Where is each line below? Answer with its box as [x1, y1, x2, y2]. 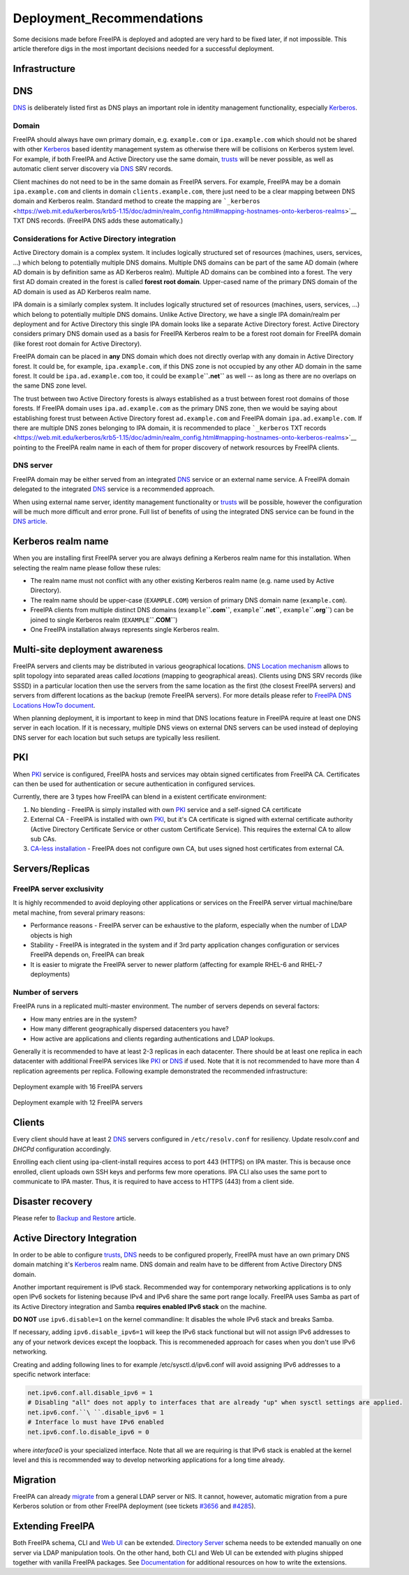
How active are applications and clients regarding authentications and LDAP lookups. [30, 1034, 275, 1043]
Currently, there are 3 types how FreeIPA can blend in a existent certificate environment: [13, 792, 267, 801]
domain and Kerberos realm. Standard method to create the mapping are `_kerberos [13, 197, 261, 205]
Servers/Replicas [13, 863, 90, 875]
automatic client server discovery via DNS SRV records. [13, 165, 173, 173]
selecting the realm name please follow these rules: [13, 563, 161, 572]
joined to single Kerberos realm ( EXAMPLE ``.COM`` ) [30, 615, 178, 624]
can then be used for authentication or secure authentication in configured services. [13, 779, 255, 788]
